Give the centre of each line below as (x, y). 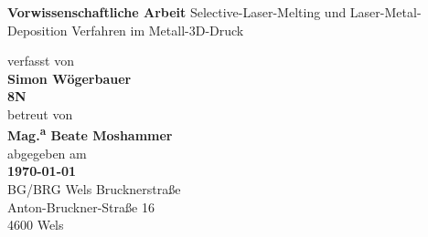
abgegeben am (47, 153)
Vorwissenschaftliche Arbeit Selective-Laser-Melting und (177, 12)
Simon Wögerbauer (70, 78)
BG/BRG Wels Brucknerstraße (94, 189)
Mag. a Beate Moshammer (90, 134)
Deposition (37, 30)
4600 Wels (36, 225)
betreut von (40, 113)
